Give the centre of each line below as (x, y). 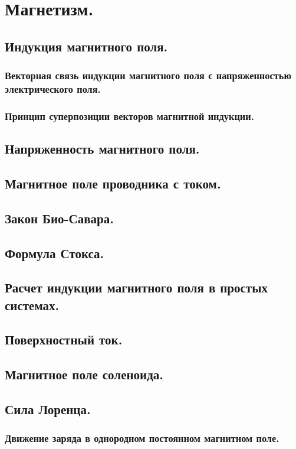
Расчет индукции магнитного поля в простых (137, 287)
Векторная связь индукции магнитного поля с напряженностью (148, 75)
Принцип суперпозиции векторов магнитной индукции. (129, 115)
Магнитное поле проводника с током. (113, 183)
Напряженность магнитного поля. (102, 149)
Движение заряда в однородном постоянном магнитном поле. (142, 438)
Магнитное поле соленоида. (84, 374)
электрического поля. (53, 89)
